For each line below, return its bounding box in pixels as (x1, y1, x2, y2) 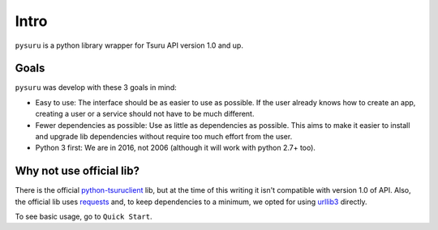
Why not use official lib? (15, 164, 140, 178)
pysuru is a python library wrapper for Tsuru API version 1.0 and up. (15, 40, 243, 50)
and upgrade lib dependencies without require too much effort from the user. (35, 132, 293, 142)
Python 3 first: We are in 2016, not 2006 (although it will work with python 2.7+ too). (35, 143, 316, 153)
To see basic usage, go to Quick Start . (15, 211, 152, 222)
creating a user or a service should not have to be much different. (35, 109, 255, 119)
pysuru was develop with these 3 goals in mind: (15, 83, 178, 92)
